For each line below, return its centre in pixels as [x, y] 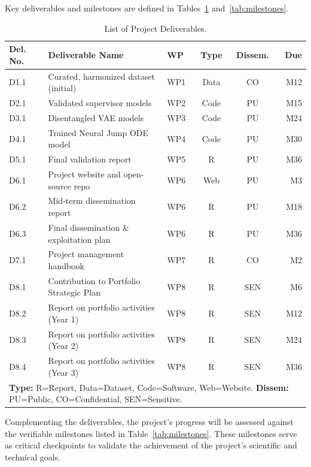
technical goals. [33, 457]
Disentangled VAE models [96, 117]
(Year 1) [63, 319]
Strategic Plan [74, 292]
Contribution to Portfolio [94, 280]
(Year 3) [63, 372]
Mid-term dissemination [92, 201]
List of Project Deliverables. [155, 28]
